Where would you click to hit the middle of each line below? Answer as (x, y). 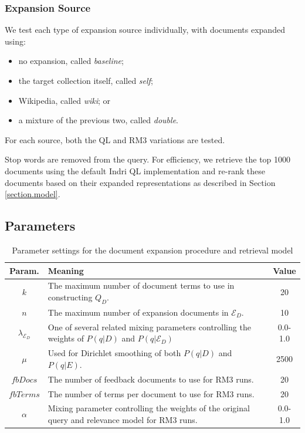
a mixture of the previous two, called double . (98, 120)
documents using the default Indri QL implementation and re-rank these (135, 170)
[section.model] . (33, 194)
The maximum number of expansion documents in (138, 312)
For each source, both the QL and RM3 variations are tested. (115, 139)
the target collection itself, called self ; (86, 80)
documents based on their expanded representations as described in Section (140, 182)
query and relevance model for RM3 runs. (123, 420)
